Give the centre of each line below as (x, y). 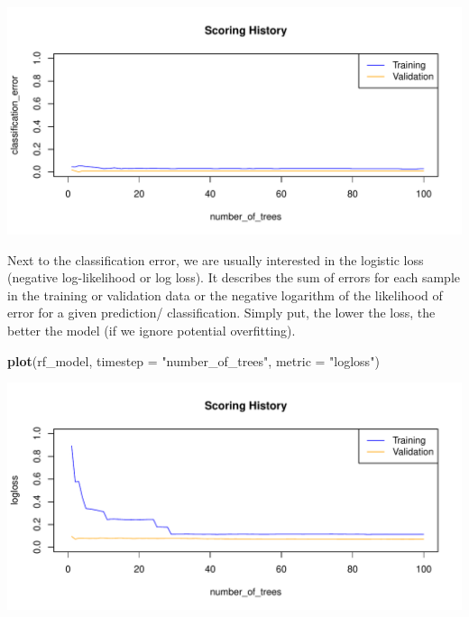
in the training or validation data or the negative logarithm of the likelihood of (225, 295)
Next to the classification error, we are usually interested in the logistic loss (216, 259)
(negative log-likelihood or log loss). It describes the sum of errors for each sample (234, 277)
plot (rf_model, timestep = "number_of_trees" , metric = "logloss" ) (193, 360)
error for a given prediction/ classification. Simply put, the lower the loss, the (221, 313)
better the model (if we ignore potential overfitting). (152, 330)
